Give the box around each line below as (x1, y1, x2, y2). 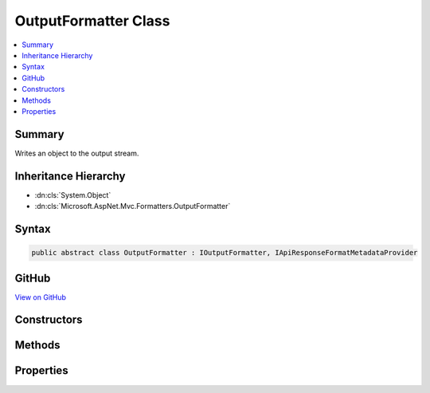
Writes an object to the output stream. (14, 148, 139, 158)
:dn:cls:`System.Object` (34, 190, 111, 199)
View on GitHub (14, 292, 67, 302)
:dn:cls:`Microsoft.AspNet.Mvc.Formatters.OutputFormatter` (34, 202, 231, 211)
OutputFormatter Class (14, 12, 170, 29)
